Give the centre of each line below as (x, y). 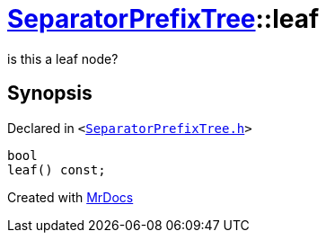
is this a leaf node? (63, 58)
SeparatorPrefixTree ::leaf (163, 19)
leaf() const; (57, 169)
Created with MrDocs (70, 197)
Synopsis (50, 93)
